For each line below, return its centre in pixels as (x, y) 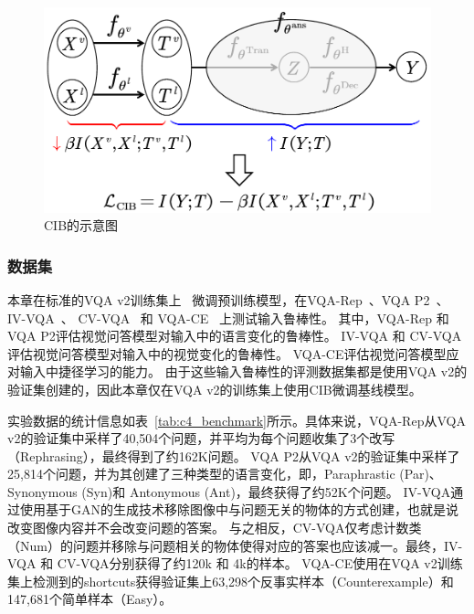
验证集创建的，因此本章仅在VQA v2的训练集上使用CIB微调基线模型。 (215, 389)
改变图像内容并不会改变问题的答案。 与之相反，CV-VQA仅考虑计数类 (215, 528)
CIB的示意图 (81, 225)
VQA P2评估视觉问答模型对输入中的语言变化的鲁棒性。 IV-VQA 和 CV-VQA (235, 336)
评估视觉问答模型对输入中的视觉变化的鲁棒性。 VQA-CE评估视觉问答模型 (227, 353)
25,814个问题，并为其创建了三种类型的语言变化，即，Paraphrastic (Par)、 (225, 474)
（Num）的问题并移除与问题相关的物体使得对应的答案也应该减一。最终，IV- (235, 545)
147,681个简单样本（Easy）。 (90, 599)
